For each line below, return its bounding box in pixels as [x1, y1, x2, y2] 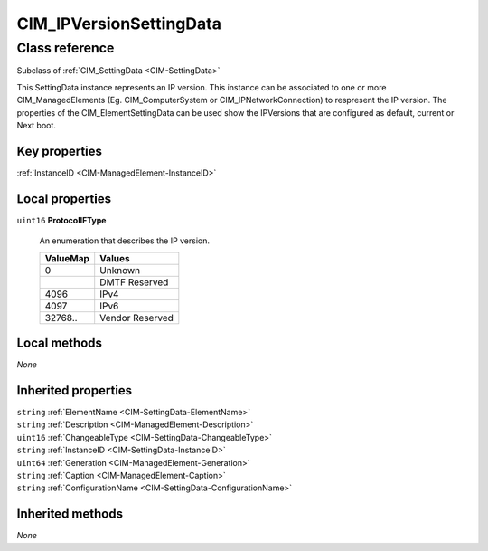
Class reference [16, 40, 115, 56]
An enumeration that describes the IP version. [39, 235, 211, 246]
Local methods [16, 335, 103, 350]
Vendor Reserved [99, 311, 174, 324]
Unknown [99, 263, 141, 276]
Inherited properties [16, 383, 133, 398]
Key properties [16, 143, 103, 158]
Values [99, 252, 130, 264]
